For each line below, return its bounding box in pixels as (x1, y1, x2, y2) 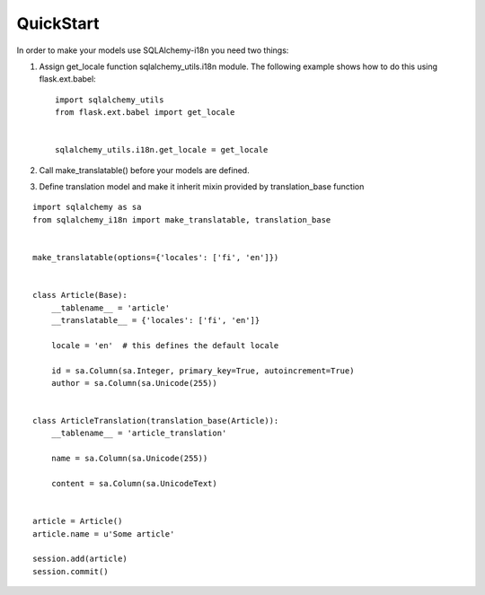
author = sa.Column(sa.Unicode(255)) (50, 378, 217, 388)
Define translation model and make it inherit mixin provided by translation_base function (39, 181, 365, 192)
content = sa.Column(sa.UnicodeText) (50, 478, 217, 489)
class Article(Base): (32, 290, 128, 301)
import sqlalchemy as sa (32, 202, 142, 213)
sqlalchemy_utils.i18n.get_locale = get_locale (55, 144, 269, 155)
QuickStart (16, 13, 100, 33)
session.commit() (32, 566, 109, 576)
